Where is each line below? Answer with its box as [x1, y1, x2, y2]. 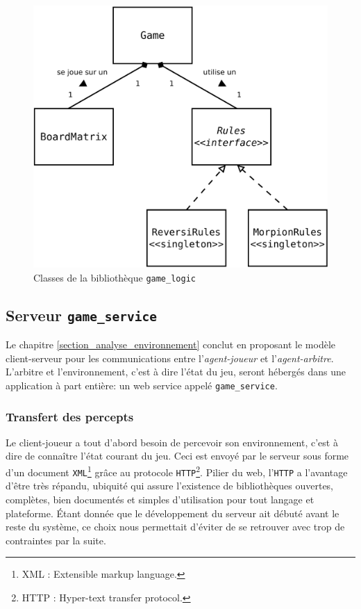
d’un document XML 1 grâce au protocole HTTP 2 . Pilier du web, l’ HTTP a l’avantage [6, 463, 348, 479]
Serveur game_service [6, 304, 157, 325]
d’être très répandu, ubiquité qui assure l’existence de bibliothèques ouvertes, [6, 478, 334, 493]
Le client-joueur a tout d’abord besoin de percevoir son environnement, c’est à [6, 435, 338, 449]
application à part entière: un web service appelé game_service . [6, 378, 278, 393]
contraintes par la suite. [6, 533, 106, 547]
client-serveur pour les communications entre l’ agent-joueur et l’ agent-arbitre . [6, 350, 334, 365]
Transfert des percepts [6, 407, 134, 425]
